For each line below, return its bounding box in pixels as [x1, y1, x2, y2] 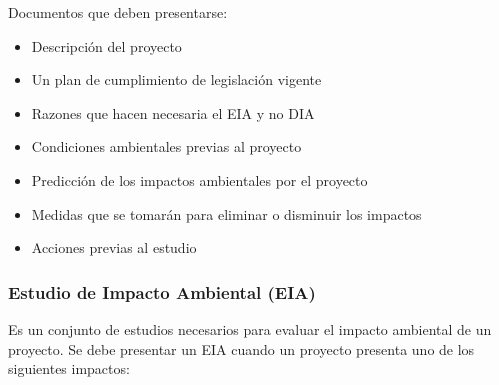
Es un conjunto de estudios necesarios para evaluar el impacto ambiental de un [8, 318, 492, 339]
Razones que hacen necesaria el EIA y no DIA [31, 102, 315, 123]
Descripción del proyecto [31, 35, 182, 56]
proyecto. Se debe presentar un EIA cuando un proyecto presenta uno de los [8, 338, 475, 359]
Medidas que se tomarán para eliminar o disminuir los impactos [31, 203, 422, 224]
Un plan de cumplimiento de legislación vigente [31, 69, 322, 90]
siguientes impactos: [8, 358, 130, 379]
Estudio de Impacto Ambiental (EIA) [8, 279, 316, 304]
